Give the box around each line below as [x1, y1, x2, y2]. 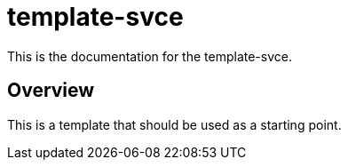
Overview [7, 79, 95, 102]
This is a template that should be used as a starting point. [7, 116, 342, 132]
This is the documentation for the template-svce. [7, 48, 292, 64]
